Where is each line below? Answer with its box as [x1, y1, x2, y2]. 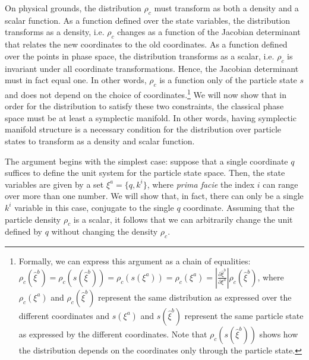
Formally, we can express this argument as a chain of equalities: [18, 255, 251, 267]
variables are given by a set [5, 178, 104, 190]
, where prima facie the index [147, 178, 255, 190]
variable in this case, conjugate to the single [14, 201, 174, 213]
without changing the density [51, 225, 158, 238]
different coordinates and [18, 309, 110, 321]
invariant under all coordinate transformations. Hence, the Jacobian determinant [5, 62, 299, 74]
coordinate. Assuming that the [183, 201, 295, 213]
